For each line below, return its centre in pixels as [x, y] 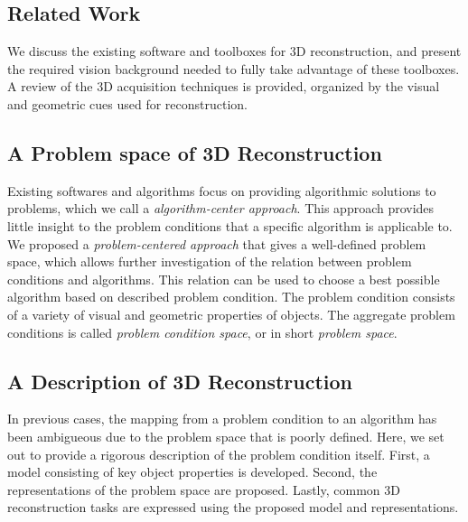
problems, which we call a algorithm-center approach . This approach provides [221, 208]
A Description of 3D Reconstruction [180, 381]
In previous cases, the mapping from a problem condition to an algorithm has [222, 419]
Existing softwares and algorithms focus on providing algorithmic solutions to [222, 190]
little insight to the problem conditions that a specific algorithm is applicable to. [230, 225]
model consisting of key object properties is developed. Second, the [192, 472]
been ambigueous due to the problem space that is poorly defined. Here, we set [226, 436]
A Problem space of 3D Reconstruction [195, 152]
